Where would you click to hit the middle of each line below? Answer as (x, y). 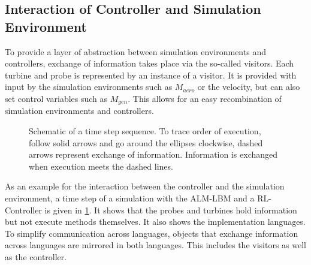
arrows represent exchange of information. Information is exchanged (153, 154)
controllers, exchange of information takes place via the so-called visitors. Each (150, 63)
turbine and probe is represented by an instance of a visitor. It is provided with (151, 75)
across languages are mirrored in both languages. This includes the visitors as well (155, 245)
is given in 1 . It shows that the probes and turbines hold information (171, 210)
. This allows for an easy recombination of (205, 98)
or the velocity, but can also (249, 87)
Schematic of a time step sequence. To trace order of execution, (145, 131)
